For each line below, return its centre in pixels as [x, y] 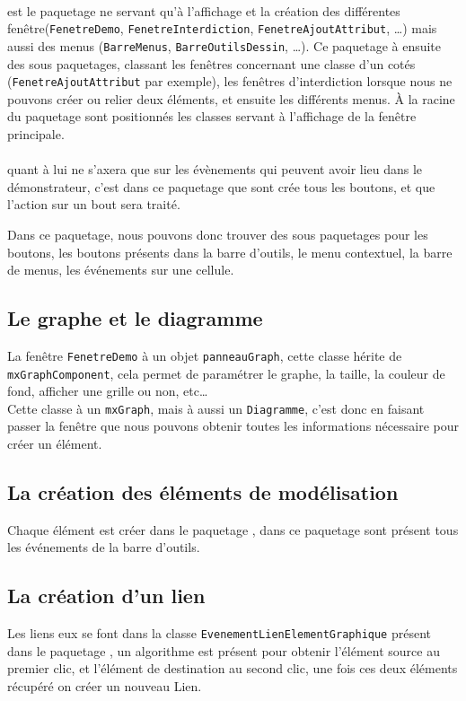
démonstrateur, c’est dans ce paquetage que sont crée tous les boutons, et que [221, 186]
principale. [36, 133]
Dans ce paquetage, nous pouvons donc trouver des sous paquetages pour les [218, 234]
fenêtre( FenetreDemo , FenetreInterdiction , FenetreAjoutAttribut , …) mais [222, 28]
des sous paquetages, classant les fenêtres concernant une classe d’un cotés [211, 63]
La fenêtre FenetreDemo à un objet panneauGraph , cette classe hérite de [205, 355]
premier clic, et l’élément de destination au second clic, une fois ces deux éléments [233, 668]
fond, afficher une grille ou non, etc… [108, 391]
